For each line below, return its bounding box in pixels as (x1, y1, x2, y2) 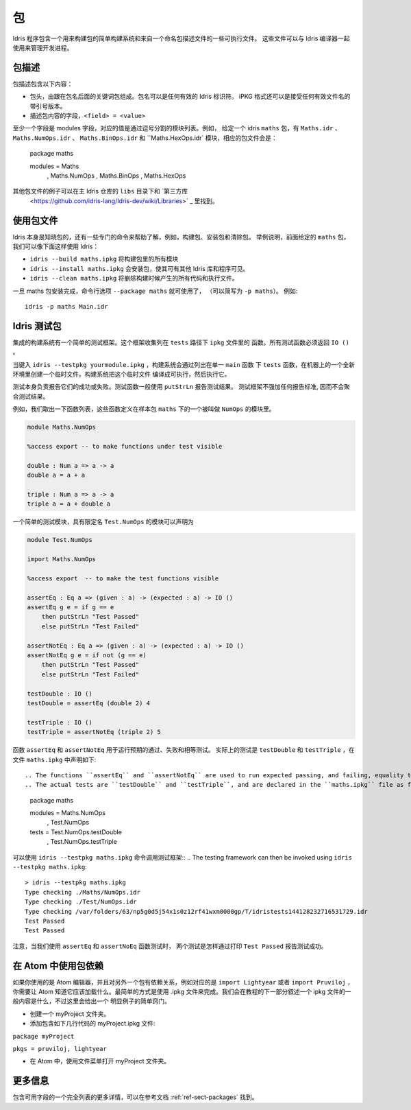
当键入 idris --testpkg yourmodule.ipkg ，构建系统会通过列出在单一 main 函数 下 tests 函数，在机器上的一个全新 (12, 360, 356, 368)
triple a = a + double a (27, 500, 111, 508)
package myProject (12, 1032, 75, 1040)
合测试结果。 (12, 392, 49, 401)
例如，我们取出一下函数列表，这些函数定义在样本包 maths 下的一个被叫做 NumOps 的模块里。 (12, 405, 275, 413)
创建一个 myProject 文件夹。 (29, 1009, 110, 1018)
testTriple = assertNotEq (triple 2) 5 (27, 728, 161, 736)
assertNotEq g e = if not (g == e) (27, 652, 147, 659)
